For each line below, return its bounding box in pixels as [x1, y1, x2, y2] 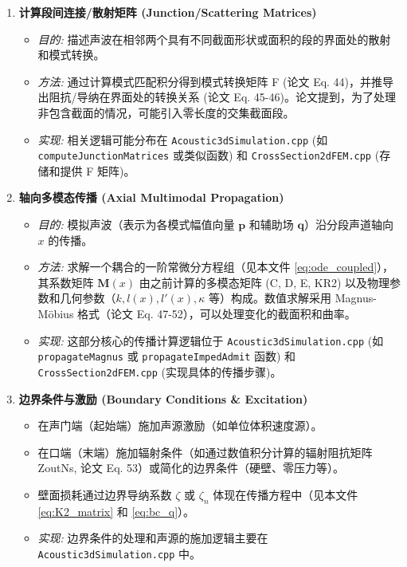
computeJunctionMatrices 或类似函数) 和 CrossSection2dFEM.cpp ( [37, 147, 380, 163]
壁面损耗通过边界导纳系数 [37, 486, 172, 502]
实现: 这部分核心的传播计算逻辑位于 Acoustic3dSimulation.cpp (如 [37, 332, 384, 348]
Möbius [37, 305, 74, 322]
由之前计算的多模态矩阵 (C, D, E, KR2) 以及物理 [139, 274, 390, 290]
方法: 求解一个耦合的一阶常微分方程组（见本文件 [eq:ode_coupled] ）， [37, 258, 394, 275]
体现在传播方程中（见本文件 [213, 486, 358, 502]
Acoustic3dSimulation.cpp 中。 [37, 545, 202, 561]
